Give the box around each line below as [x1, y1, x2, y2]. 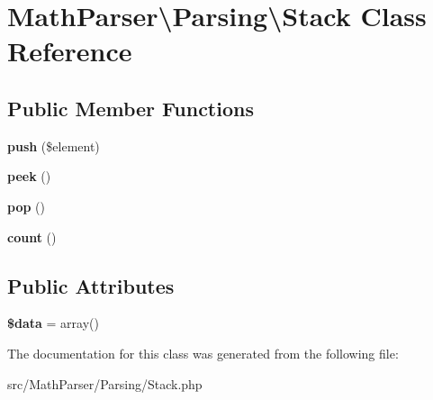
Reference [7, 32, 132, 69]
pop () [7, 196, 45, 215]
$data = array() [7, 314, 99, 332]
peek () [7, 167, 51, 186]
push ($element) [7, 136, 100, 155]
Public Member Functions [7, 94, 254, 122]
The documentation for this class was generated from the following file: [7, 343, 399, 362]
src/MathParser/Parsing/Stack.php [7, 374, 203, 393]
